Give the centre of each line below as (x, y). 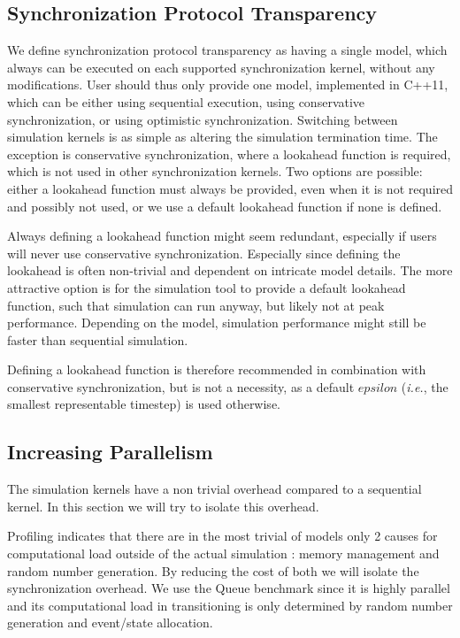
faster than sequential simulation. (98, 339)
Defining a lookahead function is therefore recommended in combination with (217, 369)
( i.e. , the (425, 386)
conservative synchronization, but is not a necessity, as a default (181, 386)
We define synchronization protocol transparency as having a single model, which (227, 50)
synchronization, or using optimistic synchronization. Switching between (203, 119)
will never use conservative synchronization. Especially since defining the (204, 253)
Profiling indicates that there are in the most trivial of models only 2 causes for (222, 536)
